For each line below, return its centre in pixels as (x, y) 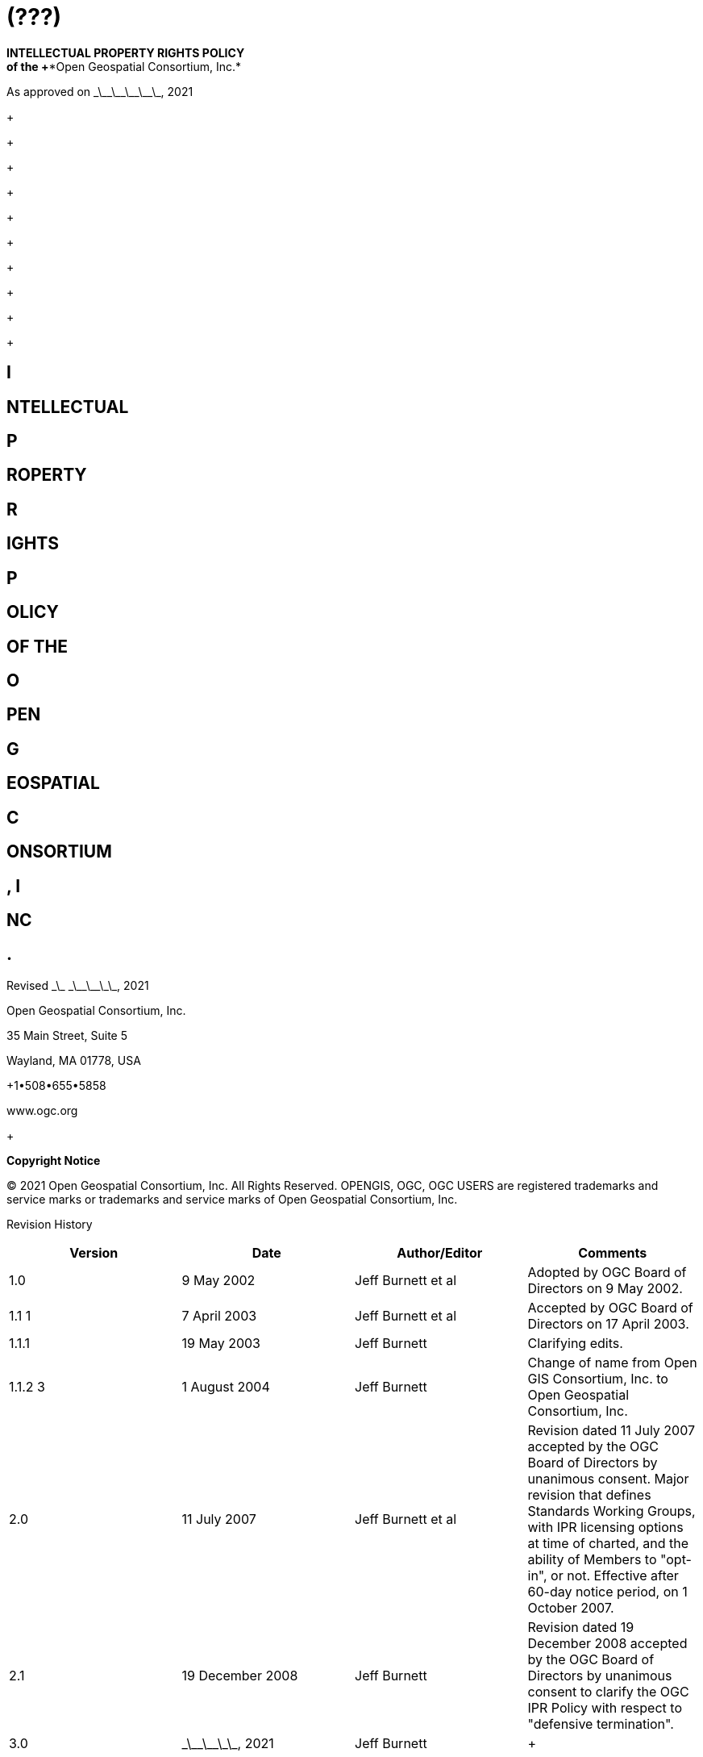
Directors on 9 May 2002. (605, 1288)
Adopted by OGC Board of (607, 1272)
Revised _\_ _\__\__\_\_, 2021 (78, 985)
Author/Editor (440, 1252)
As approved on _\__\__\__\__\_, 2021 (100, 91)
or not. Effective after (615, 1575)
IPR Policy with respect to (605, 1707)
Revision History (50, 1224)
